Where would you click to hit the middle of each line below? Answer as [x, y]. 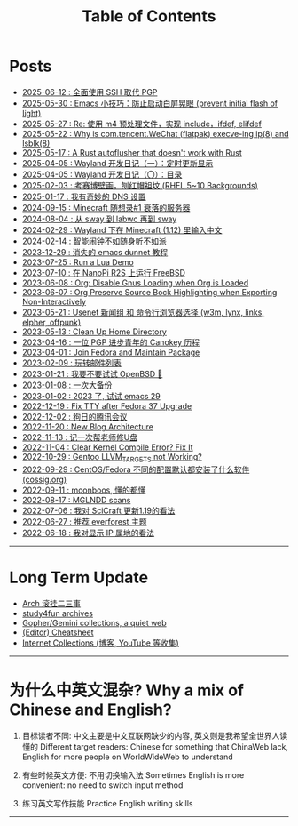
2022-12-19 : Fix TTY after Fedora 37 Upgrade [107, 405]
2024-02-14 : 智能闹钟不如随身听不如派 [94, 241]
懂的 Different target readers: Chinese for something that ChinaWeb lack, [155, 746]
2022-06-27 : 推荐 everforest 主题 [84, 521]
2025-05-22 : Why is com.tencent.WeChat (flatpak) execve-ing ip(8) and [156, 133]
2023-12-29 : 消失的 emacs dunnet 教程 [95, 252]
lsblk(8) [36, 143]
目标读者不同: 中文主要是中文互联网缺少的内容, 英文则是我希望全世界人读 [155, 735]
